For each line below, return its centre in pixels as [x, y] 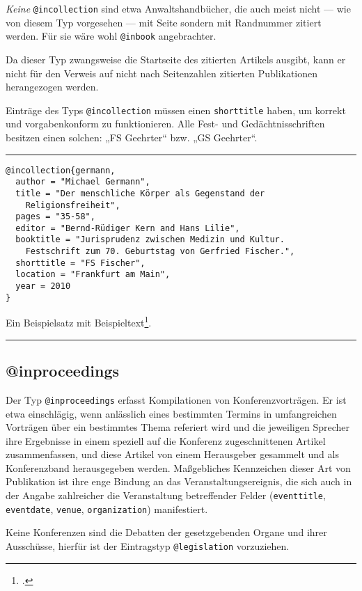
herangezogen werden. [52, 87]
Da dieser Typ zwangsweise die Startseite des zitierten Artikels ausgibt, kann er [176, 59]
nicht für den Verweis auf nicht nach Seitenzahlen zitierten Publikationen [162, 73]
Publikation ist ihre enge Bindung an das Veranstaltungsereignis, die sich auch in [179, 481]
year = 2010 [43, 286]
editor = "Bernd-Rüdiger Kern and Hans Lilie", [128, 228]
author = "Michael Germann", [83, 182]
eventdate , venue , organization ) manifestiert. [107, 509]
